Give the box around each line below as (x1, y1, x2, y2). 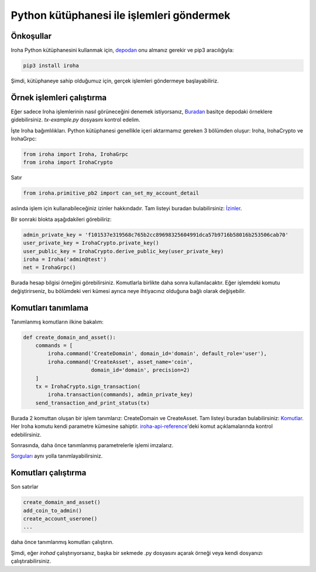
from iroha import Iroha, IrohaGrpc (23, 151, 129, 158)
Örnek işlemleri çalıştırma (11, 93, 107, 103)
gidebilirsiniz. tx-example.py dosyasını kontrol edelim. (11, 116, 140, 123)
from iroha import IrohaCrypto (23, 159, 114, 166)
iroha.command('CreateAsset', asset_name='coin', (47, 358, 193, 365)
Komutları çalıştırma (11, 468, 87, 478)
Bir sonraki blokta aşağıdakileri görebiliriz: (11, 216, 112, 223)
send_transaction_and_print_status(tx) (35, 399, 150, 406)
